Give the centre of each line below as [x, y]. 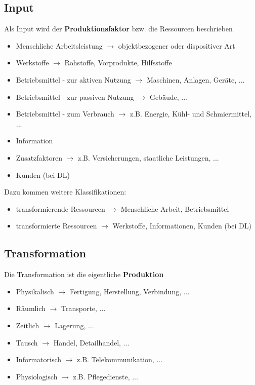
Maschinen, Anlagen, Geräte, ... [196, 79]
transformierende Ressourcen [60, 208]
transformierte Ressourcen [56, 226]
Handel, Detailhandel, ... [91, 342]
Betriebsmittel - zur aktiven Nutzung [73, 79]
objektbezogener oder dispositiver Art [177, 45]
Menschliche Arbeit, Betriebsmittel [175, 208]
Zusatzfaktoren [39, 157]
